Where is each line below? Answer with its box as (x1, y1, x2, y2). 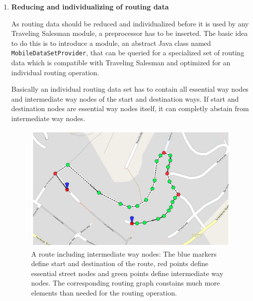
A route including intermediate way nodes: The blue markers (31, 248, 217, 259)
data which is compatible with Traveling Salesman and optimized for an (11, 57, 231, 68)
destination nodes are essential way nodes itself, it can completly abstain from (11, 103, 249, 114)
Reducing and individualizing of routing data (11, 1, 169, 11)
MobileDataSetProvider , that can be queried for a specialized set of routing (11, 47, 245, 58)
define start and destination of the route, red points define (31, 258, 209, 269)
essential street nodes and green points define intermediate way (31, 268, 224, 278)
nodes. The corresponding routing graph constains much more (31, 278, 220, 288)
